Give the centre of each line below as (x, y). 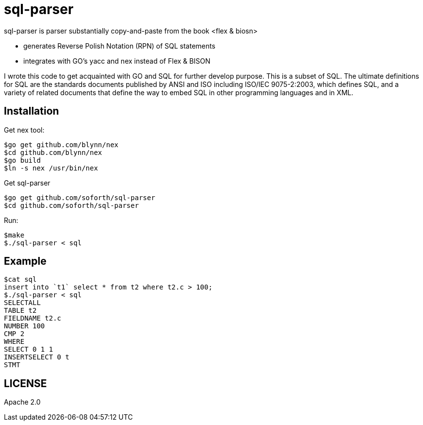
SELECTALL (22, 303)
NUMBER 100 (24, 326)
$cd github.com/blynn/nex (53, 152)
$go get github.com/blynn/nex (61, 144)
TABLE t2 (20, 311)
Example (25, 261)
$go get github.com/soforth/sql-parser (80, 197)
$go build (22, 160)
